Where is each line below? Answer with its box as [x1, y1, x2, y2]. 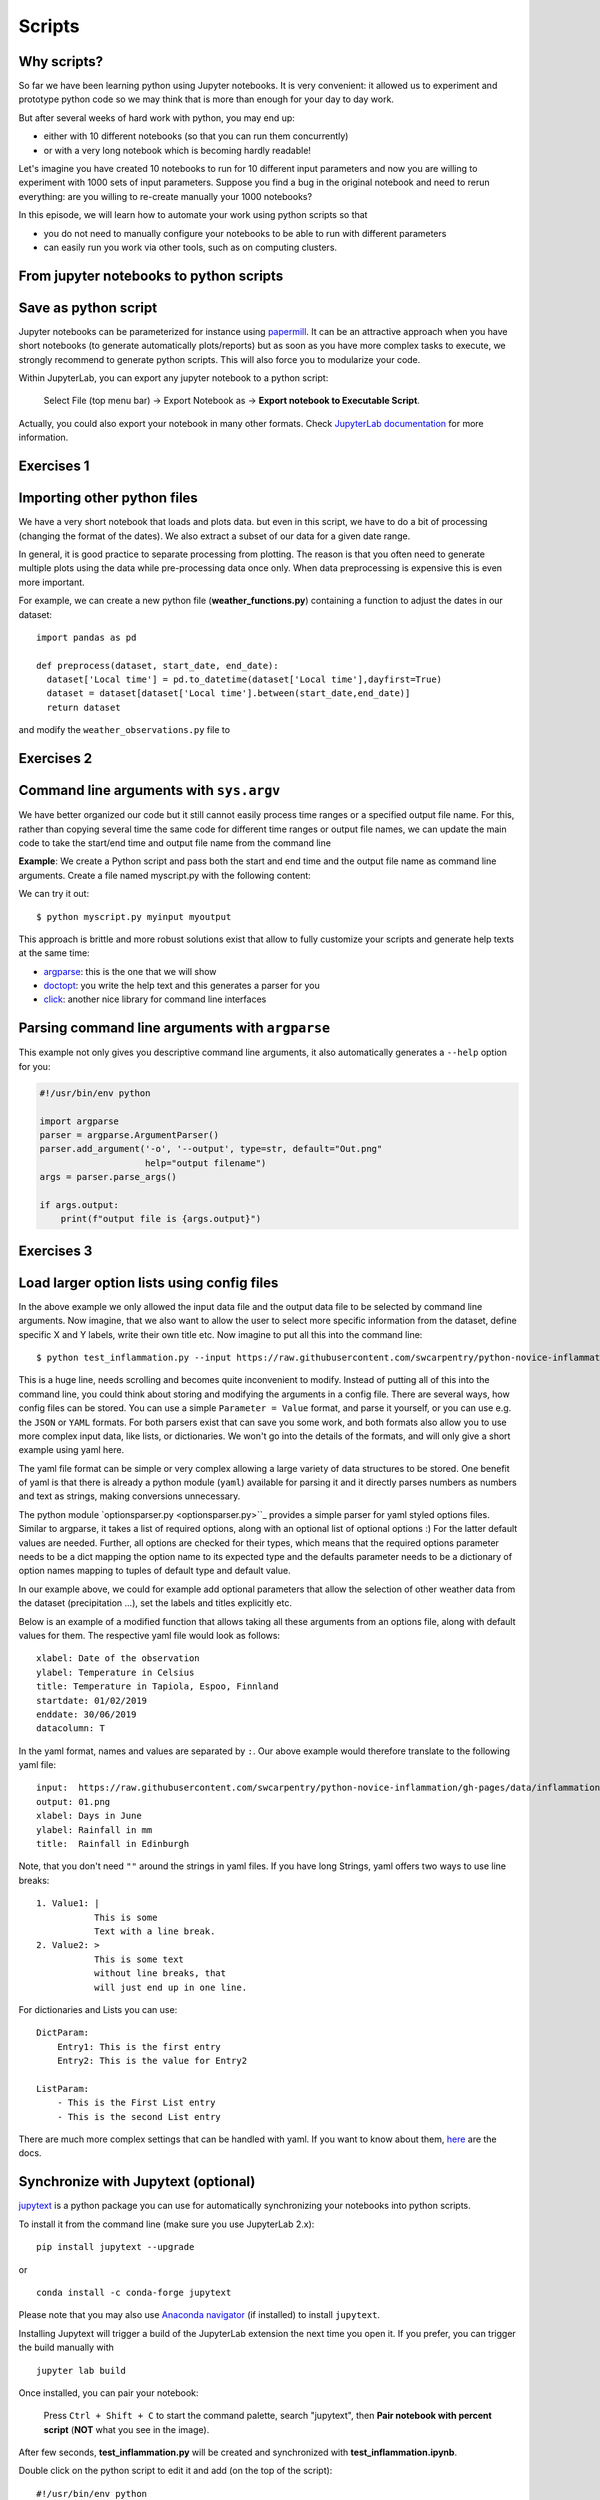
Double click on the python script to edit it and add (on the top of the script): [18, 2465, 333, 2477]
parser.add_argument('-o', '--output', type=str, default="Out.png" [39, 1143, 383, 1155]
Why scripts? [18, 53, 104, 70]
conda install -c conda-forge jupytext [36, 2286, 232, 2298]
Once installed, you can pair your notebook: [18, 2386, 199, 2399]
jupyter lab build [36, 2365, 127, 2376]
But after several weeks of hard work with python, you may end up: [18, 111, 295, 124]
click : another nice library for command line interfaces [43, 993, 267, 1005]
